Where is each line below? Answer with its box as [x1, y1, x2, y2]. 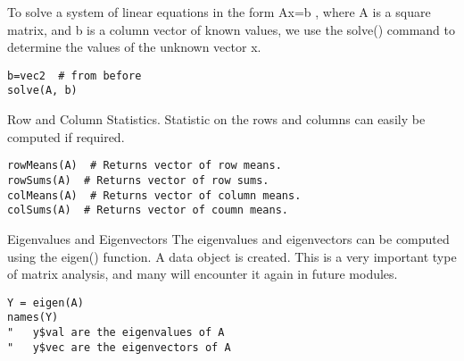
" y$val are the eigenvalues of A [7, 326, 225, 339]
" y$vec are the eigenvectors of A [7, 340, 231, 354]
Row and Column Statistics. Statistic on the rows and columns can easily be [7, 110, 426, 129]
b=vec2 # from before [7, 69, 142, 82]
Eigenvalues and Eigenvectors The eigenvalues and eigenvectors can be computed [7, 229, 450, 248]
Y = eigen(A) [7, 296, 84, 309]
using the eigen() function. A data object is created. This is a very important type [7, 247, 457, 265]
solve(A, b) [7, 84, 78, 97]
